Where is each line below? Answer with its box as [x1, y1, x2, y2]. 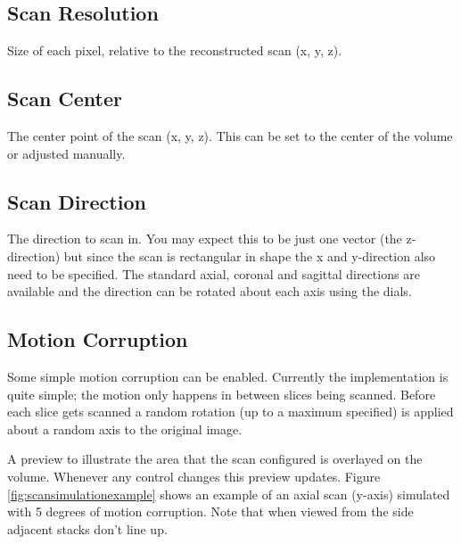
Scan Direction [7, 187, 146, 215]
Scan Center [7, 85, 123, 112]
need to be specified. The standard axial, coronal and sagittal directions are [7, 264, 420, 283]
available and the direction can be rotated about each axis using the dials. [7, 282, 412, 301]
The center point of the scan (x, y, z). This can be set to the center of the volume [7, 127, 453, 144]
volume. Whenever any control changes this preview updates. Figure [7, 466, 381, 485]
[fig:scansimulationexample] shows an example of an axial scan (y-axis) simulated [7, 484, 450, 503]
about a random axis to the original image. [7, 419, 243, 438]
